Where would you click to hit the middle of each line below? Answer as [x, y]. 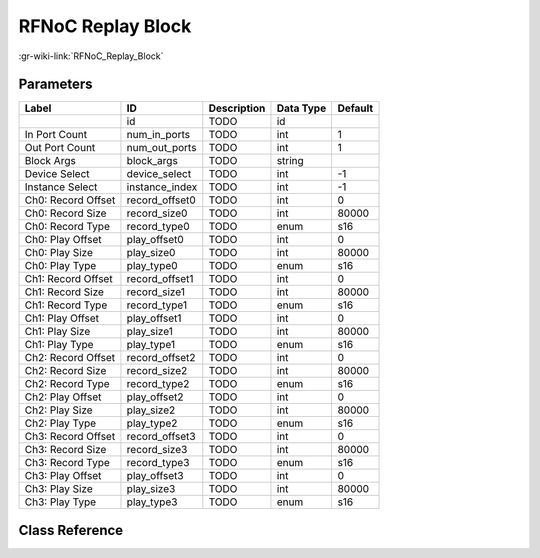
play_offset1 [154, 318]
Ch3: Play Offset [63, 476]
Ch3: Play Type [60, 502]
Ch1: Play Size [57, 332]
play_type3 [152, 502]
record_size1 [155, 292]
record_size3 [157, 450]
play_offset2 [155, 397]
